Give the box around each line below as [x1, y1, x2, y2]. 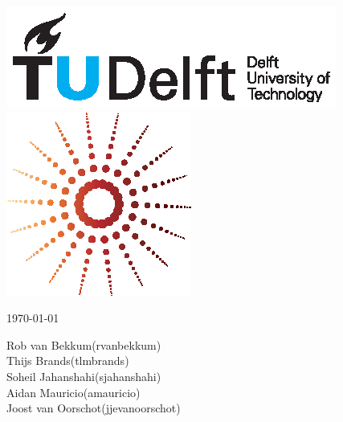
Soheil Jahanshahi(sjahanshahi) [6, 367, 161, 384]
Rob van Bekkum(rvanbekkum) [6, 336, 161, 353]
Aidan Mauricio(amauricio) [6, 383, 141, 400]
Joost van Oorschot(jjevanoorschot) [6, 399, 181, 416]
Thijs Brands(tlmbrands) [6, 352, 129, 369]
